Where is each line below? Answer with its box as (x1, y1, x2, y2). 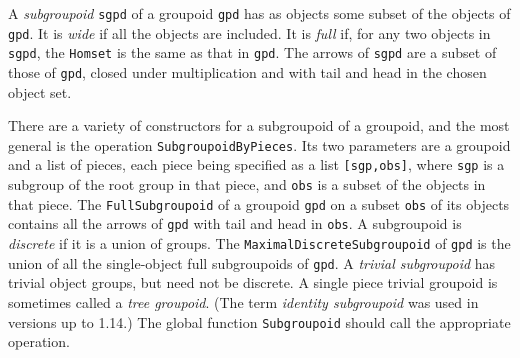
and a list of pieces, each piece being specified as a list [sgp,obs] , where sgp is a (8, 154, 505, 175)
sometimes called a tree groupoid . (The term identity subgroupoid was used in (8, 292, 479, 312)
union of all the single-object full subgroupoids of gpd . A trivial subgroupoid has (8, 252, 496, 273)
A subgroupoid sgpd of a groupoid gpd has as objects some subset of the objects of (8, 3, 511, 23)
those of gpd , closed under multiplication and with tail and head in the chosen (8, 61, 487, 82)
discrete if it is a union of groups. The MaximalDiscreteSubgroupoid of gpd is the (8, 233, 511, 254)
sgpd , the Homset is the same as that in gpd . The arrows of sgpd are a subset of (8, 42, 497, 63)
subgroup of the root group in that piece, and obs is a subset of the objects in (8, 174, 486, 195)
